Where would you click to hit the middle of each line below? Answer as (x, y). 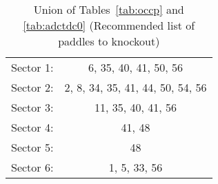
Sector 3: (32, 107)
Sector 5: (32, 147)
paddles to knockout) (109, 41)
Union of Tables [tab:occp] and (109, 9)
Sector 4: (32, 127)
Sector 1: (32, 67)
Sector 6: (32, 167)
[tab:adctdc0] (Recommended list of (109, 25)
